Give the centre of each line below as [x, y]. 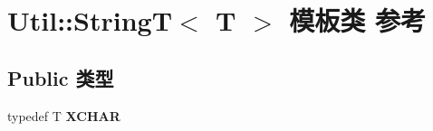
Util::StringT [90, 20]
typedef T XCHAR [64, 115]
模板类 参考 [357, 20]
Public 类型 [61, 77]
